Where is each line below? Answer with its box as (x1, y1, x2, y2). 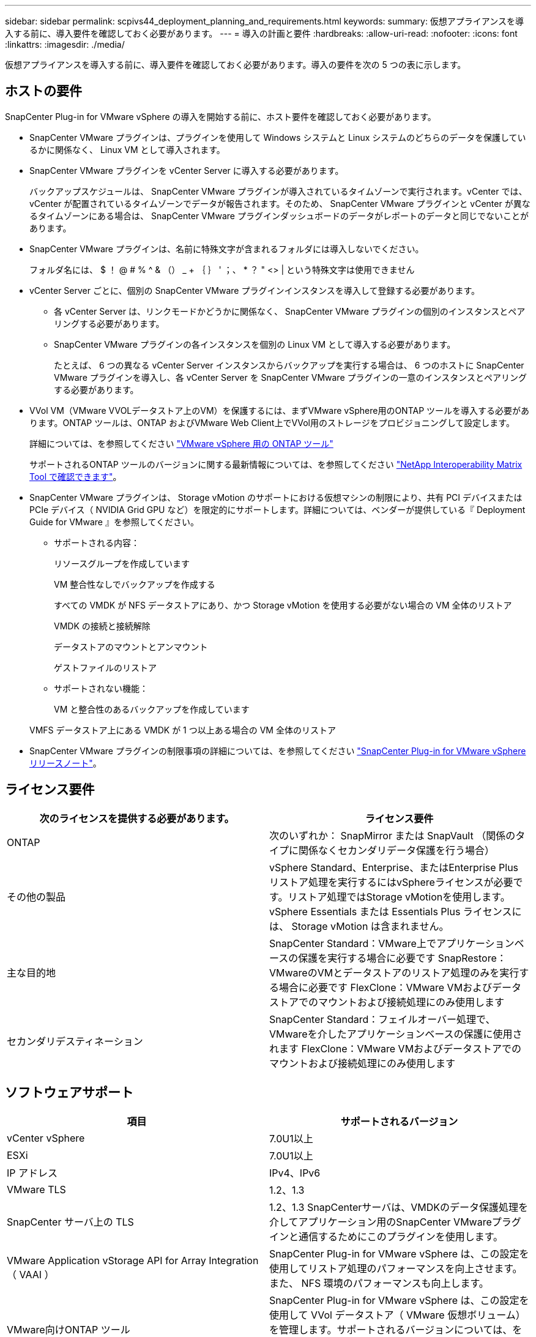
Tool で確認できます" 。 (29, 471, 122, 482)
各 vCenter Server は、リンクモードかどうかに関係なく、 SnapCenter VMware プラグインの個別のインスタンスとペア (54, 305, 526, 316)
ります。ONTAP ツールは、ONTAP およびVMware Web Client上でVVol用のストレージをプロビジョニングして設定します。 (29, 417, 515, 428)
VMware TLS (7, 1183, 66, 1196)
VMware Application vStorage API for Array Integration (7, 1254, 259, 1267)
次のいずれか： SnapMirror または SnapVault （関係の (269, 829, 516, 842)
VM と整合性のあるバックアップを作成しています (54, 703, 250, 714)
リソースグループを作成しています (54, 558, 190, 569)
